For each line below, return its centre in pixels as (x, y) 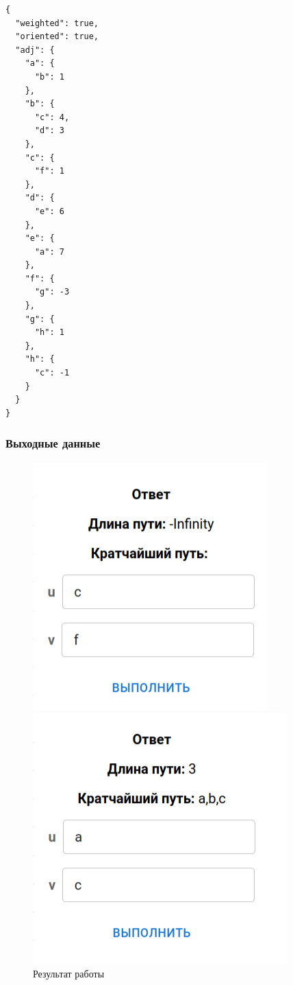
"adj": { (35, 50)
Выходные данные (53, 443)
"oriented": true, (57, 37)
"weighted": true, (57, 23)
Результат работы (69, 973)
